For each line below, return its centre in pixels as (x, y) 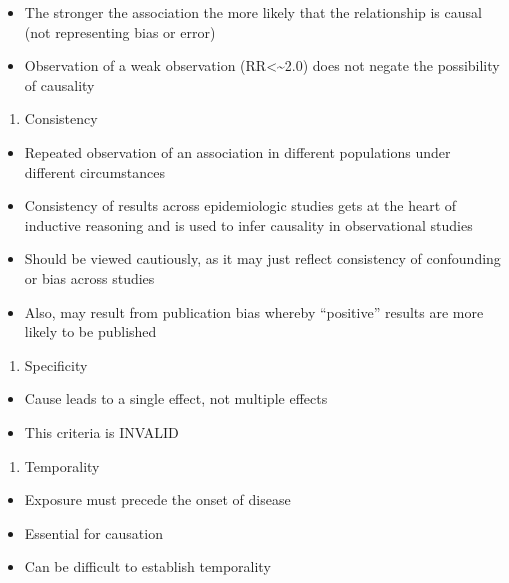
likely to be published (90, 331)
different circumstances (95, 171)
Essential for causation (93, 532)
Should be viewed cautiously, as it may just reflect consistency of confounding (262, 258)
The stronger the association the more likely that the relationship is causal (253, 12)
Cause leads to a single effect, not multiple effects (176, 398)
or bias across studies (89, 277)
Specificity (56, 364)
